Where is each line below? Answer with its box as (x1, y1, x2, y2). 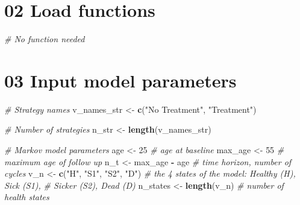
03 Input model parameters (4, 68, 237, 92)
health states (4, 191, 49, 203)
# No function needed (4, 33, 85, 45)
